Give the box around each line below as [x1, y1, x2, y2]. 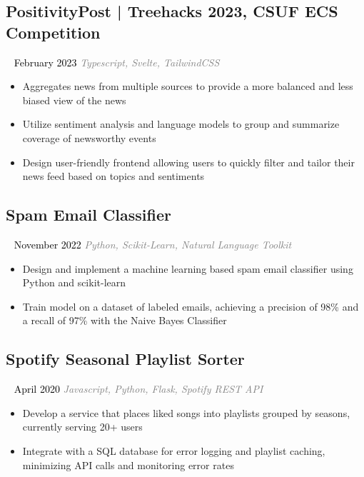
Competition [6, 21, 101, 43]
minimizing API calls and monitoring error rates [22, 457, 234, 472]
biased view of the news [22, 92, 126, 107]
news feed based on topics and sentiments [22, 169, 205, 184]
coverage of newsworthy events [22, 130, 156, 145]
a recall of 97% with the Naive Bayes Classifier [22, 313, 227, 328]
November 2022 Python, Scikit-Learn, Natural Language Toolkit [14, 236, 292, 251]
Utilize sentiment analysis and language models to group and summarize [22, 116, 340, 131]
